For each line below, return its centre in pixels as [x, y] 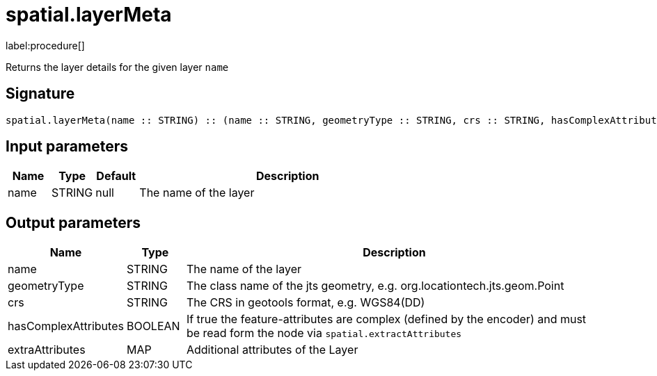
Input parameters [67, 147]
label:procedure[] [45, 45]
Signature [40, 94]
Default [116, 176]
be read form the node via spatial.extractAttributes [324, 333]
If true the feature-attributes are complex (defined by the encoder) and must [386, 319]
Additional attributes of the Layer [272, 350]
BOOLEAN [153, 326]
